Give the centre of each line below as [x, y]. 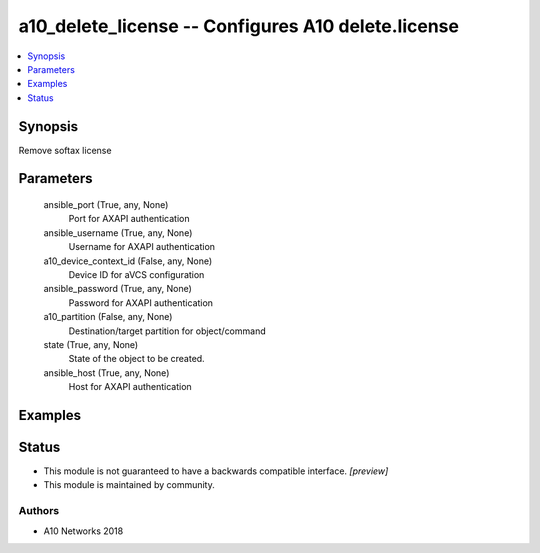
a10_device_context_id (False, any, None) [128, 261]
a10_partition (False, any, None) [108, 317]
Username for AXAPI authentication [141, 247]
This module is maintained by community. [129, 485]
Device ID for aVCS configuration [136, 274]
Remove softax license [65, 150]
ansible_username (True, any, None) [118, 232]
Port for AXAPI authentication [129, 219]
